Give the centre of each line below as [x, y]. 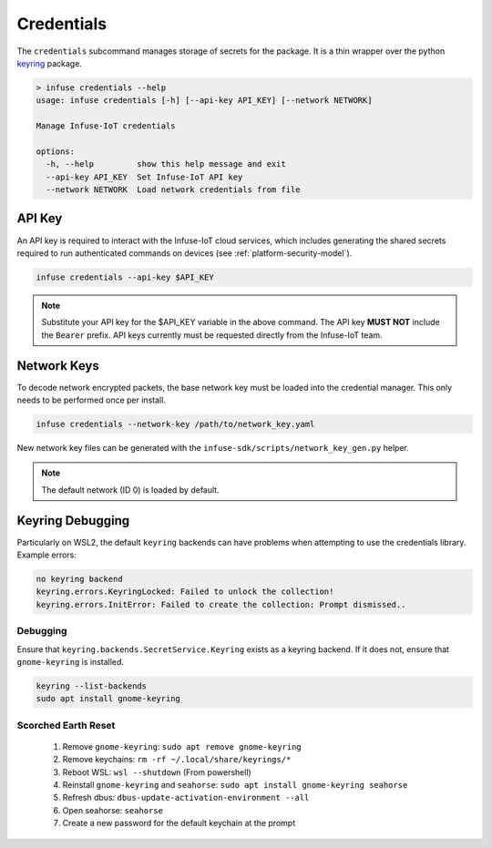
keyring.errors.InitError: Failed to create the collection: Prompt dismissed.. [221, 604]
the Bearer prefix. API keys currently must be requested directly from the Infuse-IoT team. [212, 335]
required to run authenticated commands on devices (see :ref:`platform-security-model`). [184, 253]
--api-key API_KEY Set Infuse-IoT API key [144, 177]
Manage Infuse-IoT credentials [106, 126]
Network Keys [58, 366]
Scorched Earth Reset [66, 725]
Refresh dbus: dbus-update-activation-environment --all [186, 798]
